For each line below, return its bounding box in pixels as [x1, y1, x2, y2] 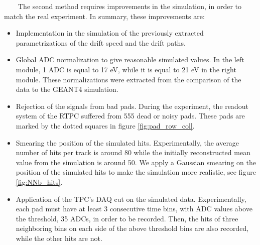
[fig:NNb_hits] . [16, 176, 63, 187]
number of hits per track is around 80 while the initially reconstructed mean [16, 147, 250, 158]
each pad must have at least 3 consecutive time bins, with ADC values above [16, 203, 252, 214]
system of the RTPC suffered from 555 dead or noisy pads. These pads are [16, 110, 245, 121]
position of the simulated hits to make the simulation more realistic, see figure [16, 167, 256, 177]
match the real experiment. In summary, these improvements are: [4, 11, 205, 21]
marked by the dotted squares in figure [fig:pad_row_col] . [16, 120, 195, 131]
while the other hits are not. [16, 232, 102, 243]
